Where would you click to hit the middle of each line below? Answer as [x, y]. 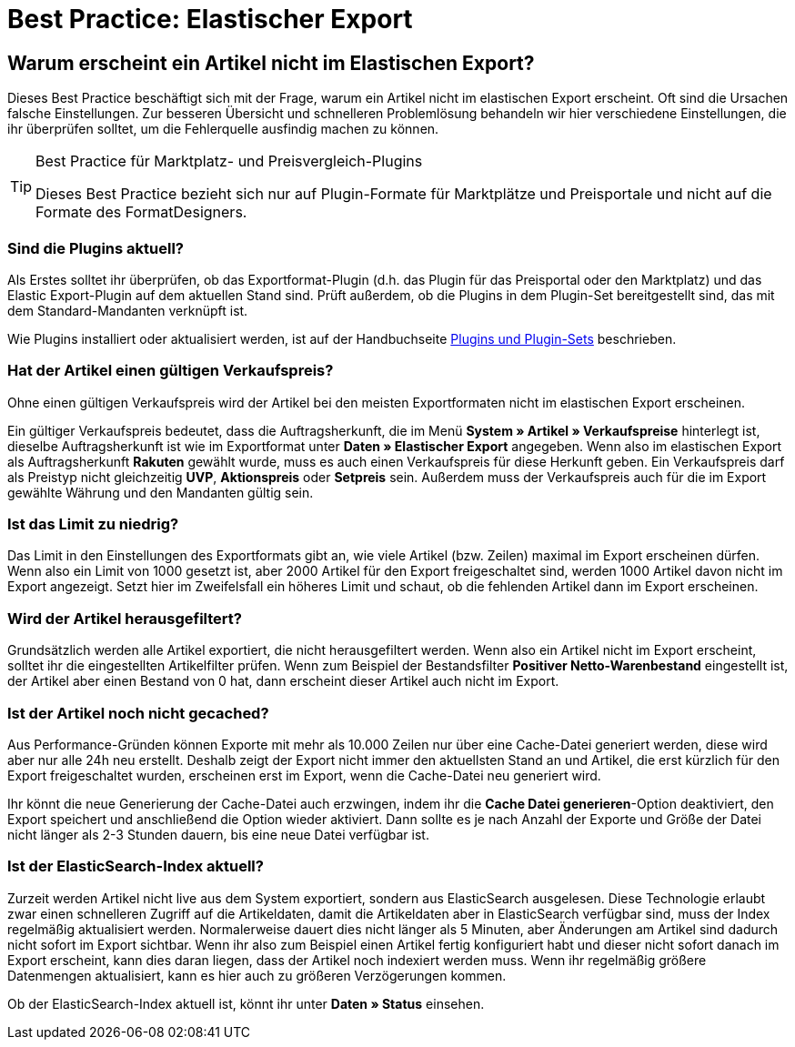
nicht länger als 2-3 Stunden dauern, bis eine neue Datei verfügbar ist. [218, 834]
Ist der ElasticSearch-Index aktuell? [136, 866]
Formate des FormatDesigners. [141, 212]
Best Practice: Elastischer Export [210, 19]
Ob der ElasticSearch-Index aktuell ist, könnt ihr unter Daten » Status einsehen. [246, 1003]
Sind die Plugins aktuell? [96, 248]
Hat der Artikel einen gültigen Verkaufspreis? [171, 371]
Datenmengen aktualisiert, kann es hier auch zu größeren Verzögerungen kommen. [257, 975]
